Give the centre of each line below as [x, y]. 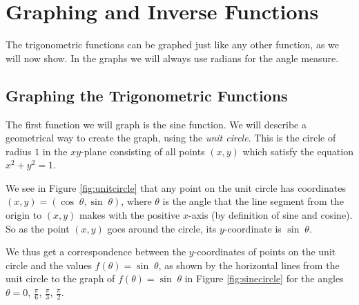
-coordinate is [253, 228]
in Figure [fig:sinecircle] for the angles [264, 278]
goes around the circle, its [162, 228]
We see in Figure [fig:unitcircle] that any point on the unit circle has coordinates [176, 187]
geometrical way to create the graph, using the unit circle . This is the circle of [171, 138]
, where [136, 201]
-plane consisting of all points [143, 151]
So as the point [38, 228]
